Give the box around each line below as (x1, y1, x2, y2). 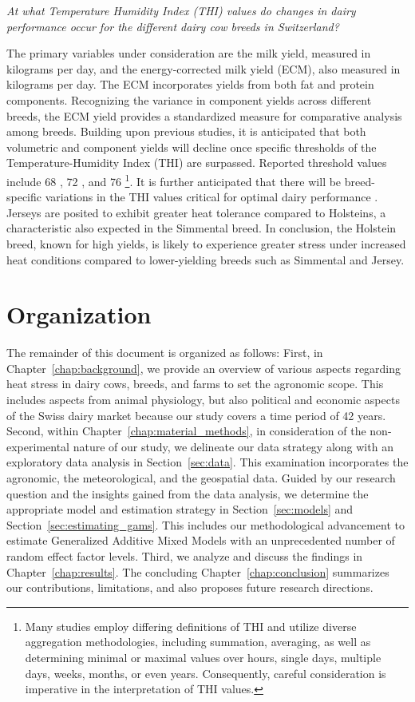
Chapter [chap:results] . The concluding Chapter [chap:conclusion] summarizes (6, 563, 389, 580)
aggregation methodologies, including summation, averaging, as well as (25, 633, 371, 650)
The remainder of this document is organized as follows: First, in (6, 344, 323, 361)
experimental (6, 438, 69, 454)
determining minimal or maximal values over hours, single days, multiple (25, 648, 381, 665)
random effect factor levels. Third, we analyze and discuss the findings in (6, 548, 363, 564)
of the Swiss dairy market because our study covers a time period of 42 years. (6, 407, 386, 423)
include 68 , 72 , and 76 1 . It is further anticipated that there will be (6, 170, 342, 189)
